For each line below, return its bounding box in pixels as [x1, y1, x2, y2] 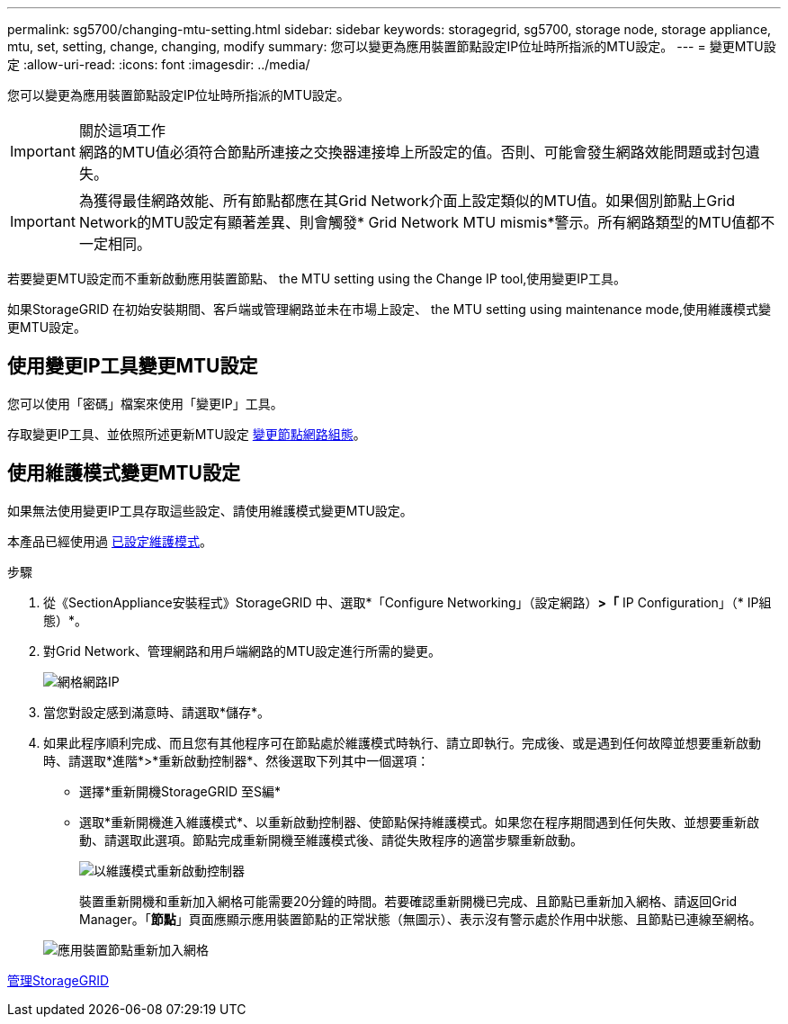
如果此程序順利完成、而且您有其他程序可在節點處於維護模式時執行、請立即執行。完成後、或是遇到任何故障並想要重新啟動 [43, 734, 761, 750]
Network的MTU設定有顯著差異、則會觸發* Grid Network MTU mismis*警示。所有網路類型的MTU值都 [78, 213, 761, 231]
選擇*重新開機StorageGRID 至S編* [79, 783, 281, 799]
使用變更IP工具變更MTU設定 [7, 355, 258, 378]
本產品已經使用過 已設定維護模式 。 [7, 533, 212, 549]
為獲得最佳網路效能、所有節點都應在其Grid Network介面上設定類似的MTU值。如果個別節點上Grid [78, 192, 736, 210]
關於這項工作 [78, 121, 166, 139]
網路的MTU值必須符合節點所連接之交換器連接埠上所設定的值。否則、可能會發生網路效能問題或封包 [78, 143, 746, 161]
